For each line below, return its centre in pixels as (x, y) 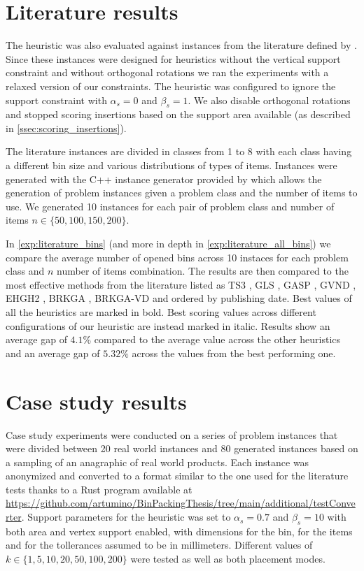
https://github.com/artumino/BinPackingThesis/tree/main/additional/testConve (181, 503)
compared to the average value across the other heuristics (217, 339)
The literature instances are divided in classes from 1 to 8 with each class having (179, 151)
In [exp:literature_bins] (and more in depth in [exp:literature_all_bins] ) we (168, 244)
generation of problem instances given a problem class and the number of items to (182, 193)
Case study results (96, 401)
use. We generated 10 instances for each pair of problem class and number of (170, 206)
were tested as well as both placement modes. (228, 559)
